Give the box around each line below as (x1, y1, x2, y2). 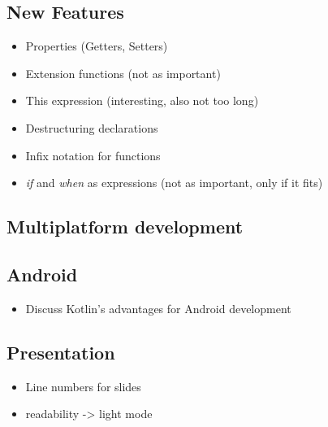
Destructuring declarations (25, 119, 158, 136)
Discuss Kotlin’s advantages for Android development (25, 299, 291, 316)
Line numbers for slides (25, 377, 141, 394)
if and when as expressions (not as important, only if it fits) (25, 174, 323, 191)
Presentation (6, 339, 115, 364)
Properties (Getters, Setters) (25, 37, 168, 54)
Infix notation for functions (25, 146, 161, 163)
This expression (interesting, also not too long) (25, 92, 259, 109)
